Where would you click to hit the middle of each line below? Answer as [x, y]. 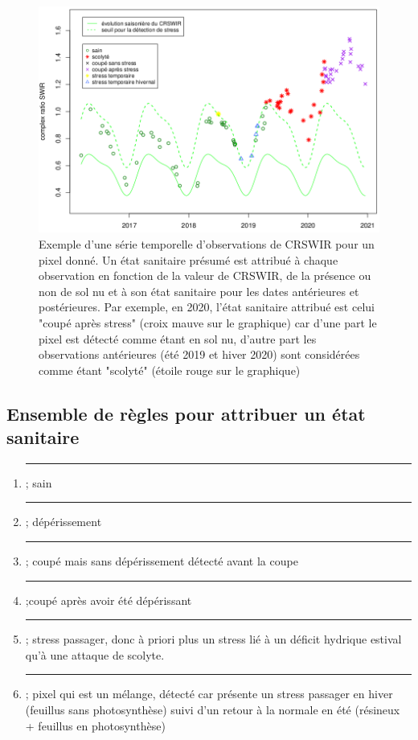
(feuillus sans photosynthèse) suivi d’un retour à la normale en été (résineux [213, 710]
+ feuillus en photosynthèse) [95, 725]
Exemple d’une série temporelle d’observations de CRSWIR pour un [207, 243]
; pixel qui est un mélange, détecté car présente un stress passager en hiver [209, 694]
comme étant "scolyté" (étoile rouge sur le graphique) [170, 370]
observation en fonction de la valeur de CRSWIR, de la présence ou [205, 275]
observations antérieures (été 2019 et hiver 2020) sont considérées [199, 354]
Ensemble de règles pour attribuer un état [186, 413]
